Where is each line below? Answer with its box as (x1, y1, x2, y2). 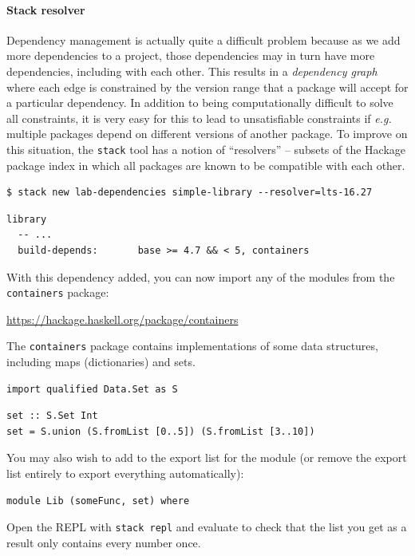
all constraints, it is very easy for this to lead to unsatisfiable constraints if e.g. (6, 109, 392, 126)
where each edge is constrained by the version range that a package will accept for (6, 78, 409, 95)
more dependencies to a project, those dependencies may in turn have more (6, 47, 375, 64)
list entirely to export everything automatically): (6, 465, 244, 482)
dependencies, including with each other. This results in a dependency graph (6, 62, 377, 79)
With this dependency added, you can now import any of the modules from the (6, 268, 395, 285)
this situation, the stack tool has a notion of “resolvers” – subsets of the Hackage (6, 140, 406, 157)
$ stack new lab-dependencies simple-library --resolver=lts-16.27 (6, 187, 373, 199)
